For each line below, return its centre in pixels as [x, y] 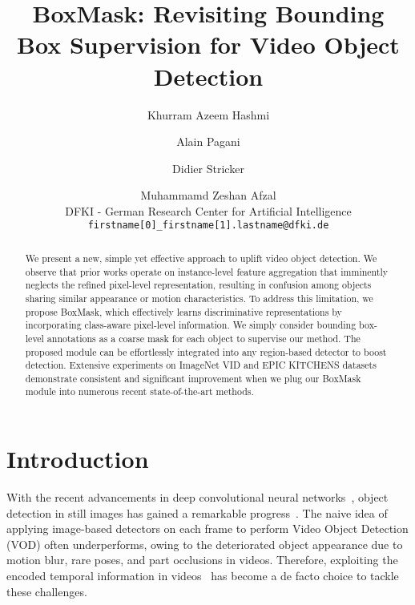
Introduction [78, 459]
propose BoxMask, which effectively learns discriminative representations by [183, 311]
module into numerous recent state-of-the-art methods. [139, 391]
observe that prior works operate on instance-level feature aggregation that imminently [207, 271]
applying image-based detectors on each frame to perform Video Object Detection [207, 528]
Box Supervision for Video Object [208, 44]
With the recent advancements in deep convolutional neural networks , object [197, 497]
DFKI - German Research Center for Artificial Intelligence [208, 210]
